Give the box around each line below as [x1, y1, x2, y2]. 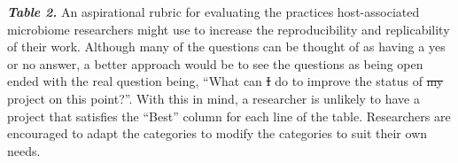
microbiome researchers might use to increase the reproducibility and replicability [7, 19, 450, 38]
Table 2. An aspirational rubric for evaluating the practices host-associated [7, 3, 420, 20]
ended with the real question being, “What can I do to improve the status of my [7, 72, 444, 90]
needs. [7, 141, 41, 159]
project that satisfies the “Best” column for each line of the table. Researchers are [7, 106, 451, 125]
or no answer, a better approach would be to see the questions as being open [7, 54, 423, 73]
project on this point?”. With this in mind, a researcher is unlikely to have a [7, 89, 420, 107]
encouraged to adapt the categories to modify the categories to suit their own [7, 124, 428, 143]
